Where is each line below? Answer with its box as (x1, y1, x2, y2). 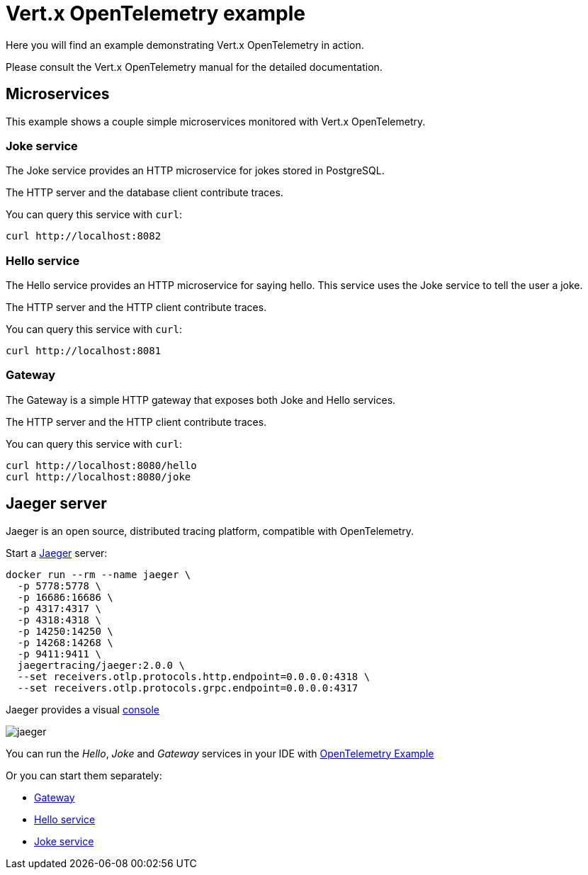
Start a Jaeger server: (6, 546, 108, 559)
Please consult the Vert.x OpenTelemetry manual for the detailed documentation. (6, 60, 383, 73)
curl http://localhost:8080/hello (6, 459, 197, 471)
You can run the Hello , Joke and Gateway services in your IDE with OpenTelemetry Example (6, 747, 434, 760)
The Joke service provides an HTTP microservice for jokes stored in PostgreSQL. (6, 164, 385, 177)
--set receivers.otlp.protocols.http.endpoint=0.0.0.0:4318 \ (17, 670, 371, 682)
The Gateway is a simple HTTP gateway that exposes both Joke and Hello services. (6, 393, 396, 406)
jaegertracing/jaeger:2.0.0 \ (17, 659, 185, 671)
